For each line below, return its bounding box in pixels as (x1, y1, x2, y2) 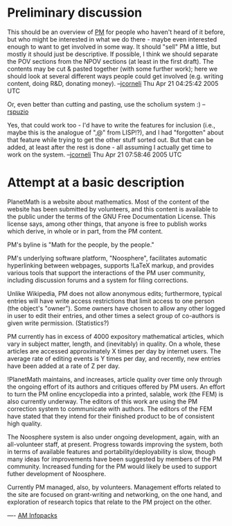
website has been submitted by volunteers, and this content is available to (7, 204, 218, 213)
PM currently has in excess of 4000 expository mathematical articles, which (7, 332, 224, 340)
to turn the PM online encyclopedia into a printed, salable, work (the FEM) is (7, 389, 224, 398)
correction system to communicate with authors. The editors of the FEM (7, 404, 213, 413)
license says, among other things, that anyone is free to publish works (7, 220, 207, 228)
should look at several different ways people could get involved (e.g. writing (7, 71, 224, 80)
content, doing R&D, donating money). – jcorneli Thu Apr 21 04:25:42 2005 (7, 79, 219, 87)
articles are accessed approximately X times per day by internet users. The (7, 347, 222, 355)
